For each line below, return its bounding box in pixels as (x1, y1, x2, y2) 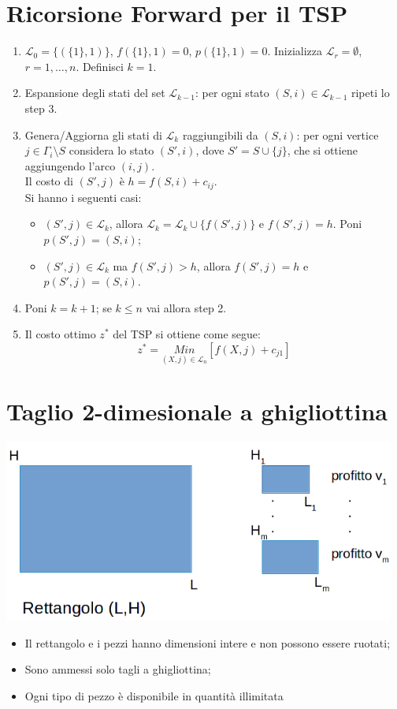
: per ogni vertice (296, 126, 379, 143)
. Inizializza (267, 43, 322, 59)
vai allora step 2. (146, 299, 227, 315)
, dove (195, 142, 224, 159)
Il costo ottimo (24, 326, 96, 342)
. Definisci (76, 58, 124, 74)
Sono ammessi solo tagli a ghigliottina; (24, 661, 211, 677)
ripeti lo (351, 84, 390, 101)
